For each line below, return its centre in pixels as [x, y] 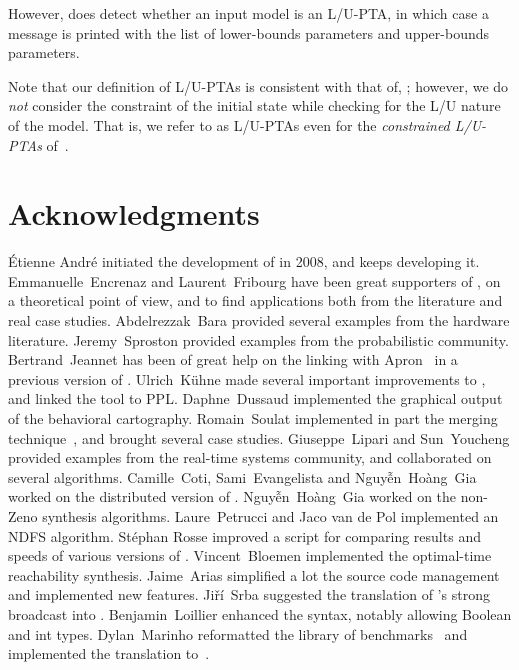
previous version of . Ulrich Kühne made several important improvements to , [247, 378]
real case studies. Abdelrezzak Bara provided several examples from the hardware [259, 320]
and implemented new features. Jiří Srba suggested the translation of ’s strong [249, 594]
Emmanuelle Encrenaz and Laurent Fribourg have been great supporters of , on [254, 280]
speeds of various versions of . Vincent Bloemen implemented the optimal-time [250, 555]
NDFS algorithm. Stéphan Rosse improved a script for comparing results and [244, 535]
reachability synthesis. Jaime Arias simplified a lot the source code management [254, 574]
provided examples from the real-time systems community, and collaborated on [250, 457]
